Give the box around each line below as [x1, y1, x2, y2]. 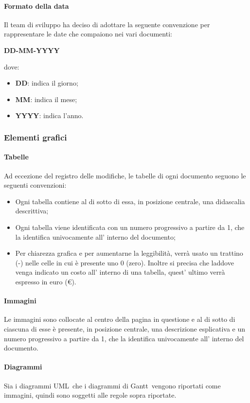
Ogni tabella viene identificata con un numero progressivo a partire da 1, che [15, 222, 245, 232]
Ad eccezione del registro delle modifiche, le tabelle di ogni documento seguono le [4, 170, 246, 180]
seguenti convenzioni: [4, 180, 67, 190]
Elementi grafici [4, 131, 67, 143]
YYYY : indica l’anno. [15, 110, 84, 121]
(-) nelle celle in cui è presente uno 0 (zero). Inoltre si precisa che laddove [15, 257, 234, 267]
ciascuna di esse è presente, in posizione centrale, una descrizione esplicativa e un [4, 323, 246, 333]
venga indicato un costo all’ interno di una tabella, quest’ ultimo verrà [15, 267, 225, 277]
